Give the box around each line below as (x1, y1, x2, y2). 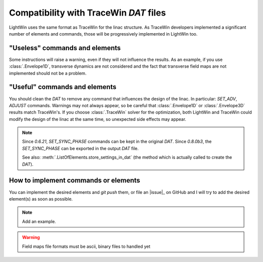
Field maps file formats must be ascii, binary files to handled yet (22, 243, 150, 249)
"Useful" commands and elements (9, 83, 116, 91)
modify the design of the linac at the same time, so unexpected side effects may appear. (9, 116, 187, 122)
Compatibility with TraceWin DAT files (9, 7, 166, 18)
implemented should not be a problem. (9, 70, 87, 76)
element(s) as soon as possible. (9, 196, 73, 202)
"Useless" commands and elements (9, 44, 121, 52)
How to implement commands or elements (9, 176, 141, 185)
